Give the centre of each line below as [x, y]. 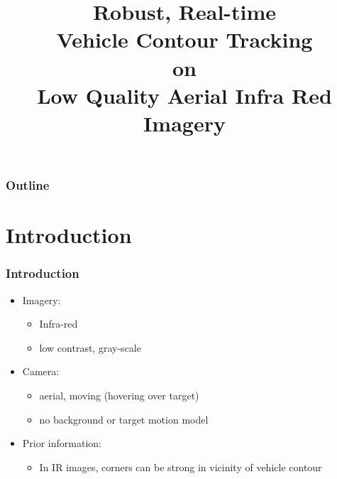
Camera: [41, 371]
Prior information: [62, 443]
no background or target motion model [124, 419]
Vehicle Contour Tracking [184, 39]
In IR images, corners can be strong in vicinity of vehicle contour [181, 467]
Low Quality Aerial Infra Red [184, 95]
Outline [28, 185]
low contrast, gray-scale [90, 347]
